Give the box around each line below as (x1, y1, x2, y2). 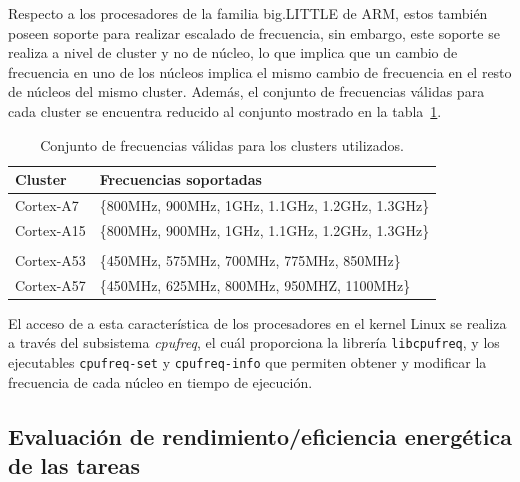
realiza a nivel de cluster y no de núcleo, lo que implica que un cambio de (8, 42, 458, 63)
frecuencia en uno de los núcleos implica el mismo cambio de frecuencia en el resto (8, 61, 512, 82)
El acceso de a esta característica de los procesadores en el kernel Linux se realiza (8, 312, 507, 333)
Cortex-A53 (15, 249, 86, 270)
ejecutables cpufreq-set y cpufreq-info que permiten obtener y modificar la (8, 352, 487, 373)
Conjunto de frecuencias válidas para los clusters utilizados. (40, 134, 404, 155)
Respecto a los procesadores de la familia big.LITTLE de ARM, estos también (8, 3, 488, 23)
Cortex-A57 (15, 274, 86, 295)
